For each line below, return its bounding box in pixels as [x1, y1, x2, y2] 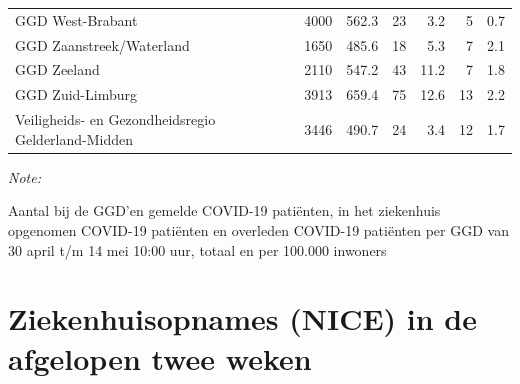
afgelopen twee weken [8, 337, 312, 378]
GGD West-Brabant [15, 9, 138, 30]
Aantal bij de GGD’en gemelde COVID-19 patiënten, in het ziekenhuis [8, 200, 441, 221]
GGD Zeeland [15, 59, 100, 80]
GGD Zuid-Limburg [15, 84, 137, 105]
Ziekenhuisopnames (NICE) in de [8, 298, 478, 339]
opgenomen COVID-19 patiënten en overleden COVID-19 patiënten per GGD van [8, 220, 509, 240]
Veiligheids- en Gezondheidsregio [15, 109, 216, 130]
